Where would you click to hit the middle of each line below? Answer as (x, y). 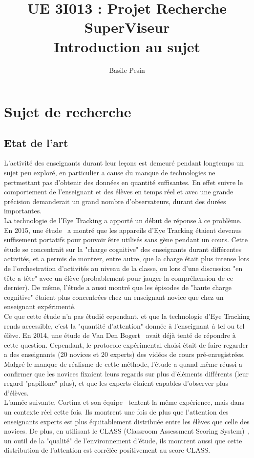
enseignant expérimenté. (40, 306)
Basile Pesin (127, 70)
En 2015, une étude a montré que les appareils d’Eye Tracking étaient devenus (123, 230)
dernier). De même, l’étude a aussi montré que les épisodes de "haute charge (118, 287)
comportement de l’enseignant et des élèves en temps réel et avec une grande (119, 192)
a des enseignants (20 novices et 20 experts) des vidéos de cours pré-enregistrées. (125, 354)
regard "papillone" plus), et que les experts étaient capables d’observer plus (116, 383)
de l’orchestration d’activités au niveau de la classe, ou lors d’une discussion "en (123, 268)
